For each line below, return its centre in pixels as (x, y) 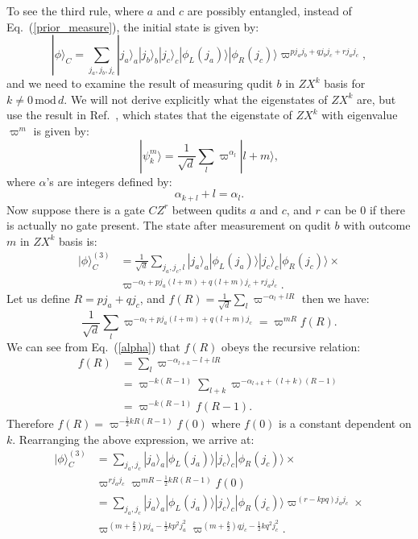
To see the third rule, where (75, 10)
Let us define (38, 299)
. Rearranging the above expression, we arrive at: (133, 439)
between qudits (209, 209)
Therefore (30, 423)
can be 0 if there (364, 209)
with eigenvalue (360, 115)
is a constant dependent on (345, 423)
